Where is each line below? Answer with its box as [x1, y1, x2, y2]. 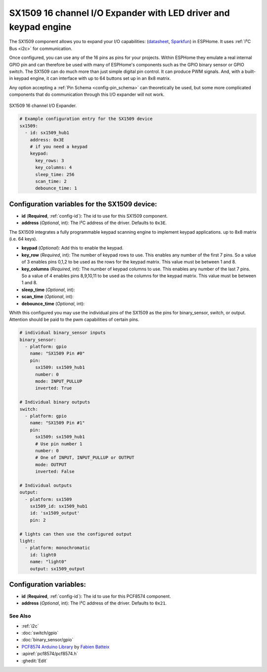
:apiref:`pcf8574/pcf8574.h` [21, 651, 78, 657]
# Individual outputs [19, 483, 72, 488]
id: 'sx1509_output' [30, 510, 80, 516]
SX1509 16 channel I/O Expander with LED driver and [9, 7, 230, 18]
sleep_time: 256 [35, 172, 75, 177]
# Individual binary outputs [19, 399, 90, 405]
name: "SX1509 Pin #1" [30, 420, 85, 426]
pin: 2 [30, 517, 46, 523]
